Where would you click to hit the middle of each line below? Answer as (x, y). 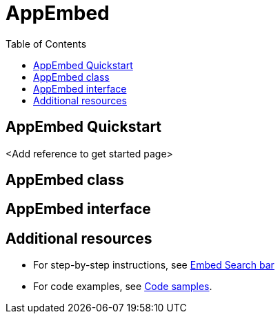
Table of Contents (46, 43)
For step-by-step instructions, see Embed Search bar (154, 265)
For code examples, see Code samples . (123, 287)
